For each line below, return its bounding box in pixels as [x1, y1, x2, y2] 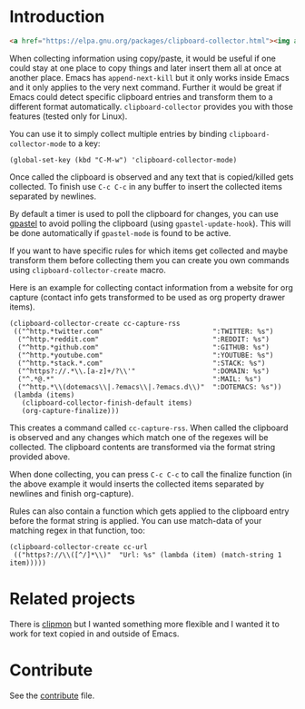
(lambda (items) [13, 390, 75, 399]
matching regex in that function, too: [9, 525, 145, 536]
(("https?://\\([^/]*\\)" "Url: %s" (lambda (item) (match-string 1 [13, 550, 282, 559]
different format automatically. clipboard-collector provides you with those [9, 101, 293, 112]
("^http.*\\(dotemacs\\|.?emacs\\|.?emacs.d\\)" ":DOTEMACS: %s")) [17, 382, 282, 391]
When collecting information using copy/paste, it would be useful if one [9, 53, 277, 64]
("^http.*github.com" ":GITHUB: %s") [17, 342, 271, 351]
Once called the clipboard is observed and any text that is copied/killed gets [9, 171, 294, 182]
